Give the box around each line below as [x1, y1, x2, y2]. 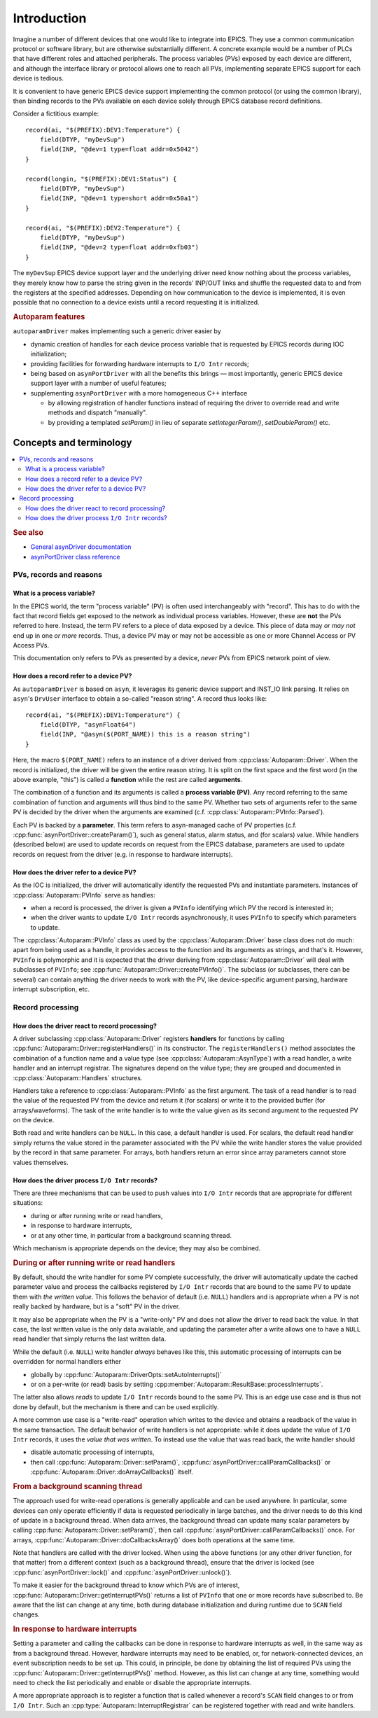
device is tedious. [13, 74, 64, 83]
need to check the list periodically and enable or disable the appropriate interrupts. [13, 1679, 252, 1687]
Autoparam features [13, 312, 85, 322]
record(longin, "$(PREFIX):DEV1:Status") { [25, 175, 177, 183]
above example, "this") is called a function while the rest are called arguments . [13, 775, 243, 783]
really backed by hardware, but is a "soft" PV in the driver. [13, 1302, 181, 1311]
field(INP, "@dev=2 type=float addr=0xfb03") [39, 244, 199, 251]
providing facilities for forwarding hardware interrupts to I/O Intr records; [30, 359, 250, 368]
